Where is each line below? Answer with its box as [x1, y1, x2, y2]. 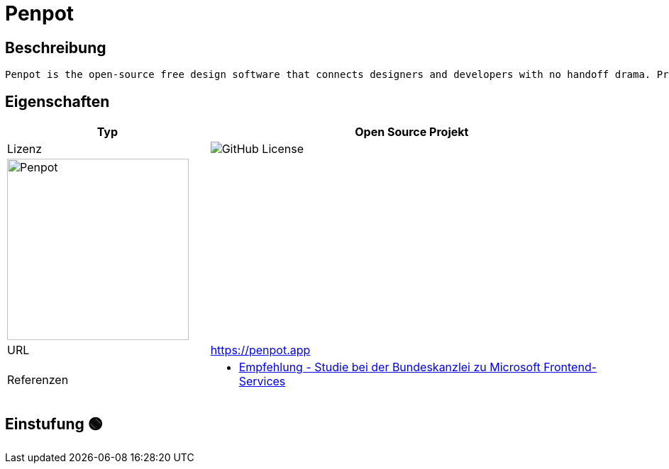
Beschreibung [5, 38, 106, 57]
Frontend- [543, 360, 597, 375]
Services [238, 374, 286, 389]
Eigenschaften [5, 92, 110, 111]
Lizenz [7, 142, 43, 157]
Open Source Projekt [355, 125, 469, 140]
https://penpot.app [210, 343, 311, 358]
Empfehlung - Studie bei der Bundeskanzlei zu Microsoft [238, 360, 541, 375]
